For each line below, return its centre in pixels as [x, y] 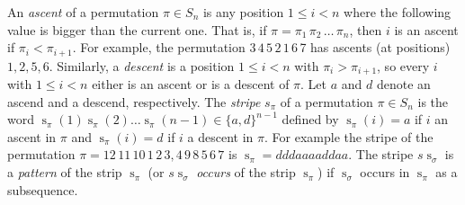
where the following [398, 12]
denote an [403, 84]
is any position [243, 12]
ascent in [32, 136]
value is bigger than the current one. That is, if [137, 29]
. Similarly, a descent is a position [142, 65]
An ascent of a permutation [83, 12]
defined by [310, 119]
